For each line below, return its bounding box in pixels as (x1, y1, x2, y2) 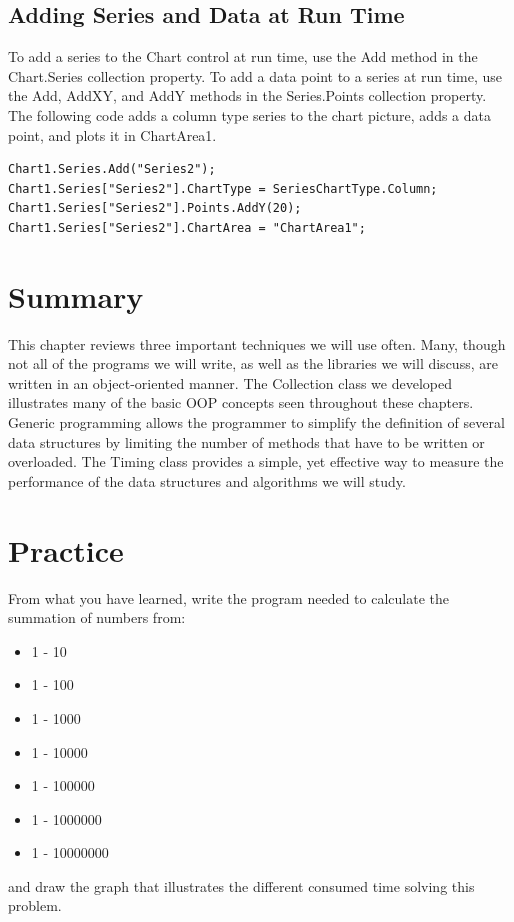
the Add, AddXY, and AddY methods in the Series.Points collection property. (8, 85, 487, 106)
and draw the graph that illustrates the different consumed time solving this (8, 875, 475, 896)
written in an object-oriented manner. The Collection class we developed (8, 372, 452, 393)
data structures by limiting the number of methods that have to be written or (8, 431, 485, 452)
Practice (8, 529, 124, 570)
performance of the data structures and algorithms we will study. (8, 470, 406, 491)
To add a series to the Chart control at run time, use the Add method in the (8, 46, 478, 67)
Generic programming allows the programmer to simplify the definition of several (8, 412, 505, 433)
